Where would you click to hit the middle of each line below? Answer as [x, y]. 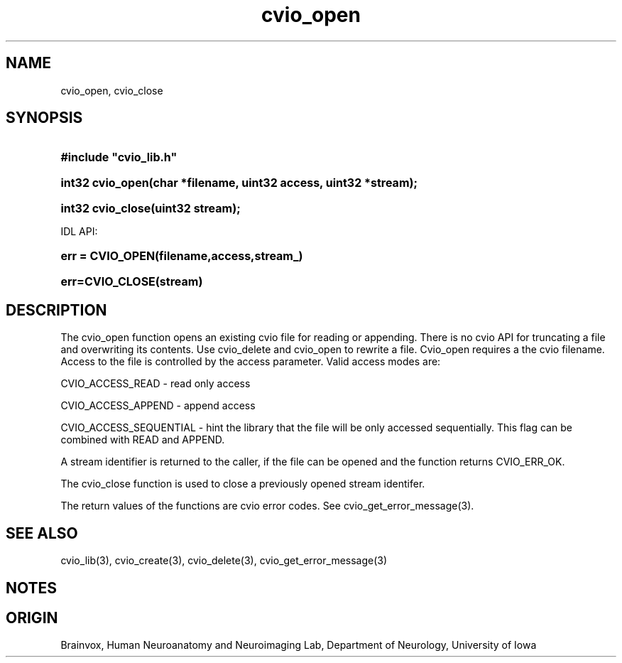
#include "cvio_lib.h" [119, 157]
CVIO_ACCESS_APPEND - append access [158, 406]
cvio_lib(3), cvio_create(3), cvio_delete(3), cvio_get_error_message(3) [224, 561]
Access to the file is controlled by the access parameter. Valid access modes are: [251, 362]
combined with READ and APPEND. [143, 440]
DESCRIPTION [56, 310]
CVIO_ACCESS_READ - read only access [155, 384]
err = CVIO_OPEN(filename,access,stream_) [182, 256]
